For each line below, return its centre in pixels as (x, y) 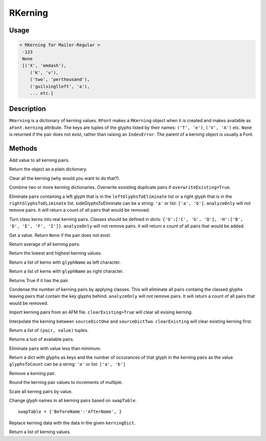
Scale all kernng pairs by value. (41, 391)
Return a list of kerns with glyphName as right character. (66, 271)
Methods (23, 148)
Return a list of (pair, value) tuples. (49, 330)
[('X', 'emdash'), (44, 66)
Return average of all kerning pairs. (45, 244)
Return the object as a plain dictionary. (48, 169)
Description (28, 109)
